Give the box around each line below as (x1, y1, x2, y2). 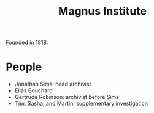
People (6, 60, 42, 74)
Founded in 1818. (6, 38, 48, 46)
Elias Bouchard (14, 87, 53, 94)
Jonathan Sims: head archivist (14, 81, 91, 88)
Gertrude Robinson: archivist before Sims (14, 93, 119, 101)
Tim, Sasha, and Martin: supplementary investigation (14, 100, 148, 108)
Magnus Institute (58, 4, 147, 18)
